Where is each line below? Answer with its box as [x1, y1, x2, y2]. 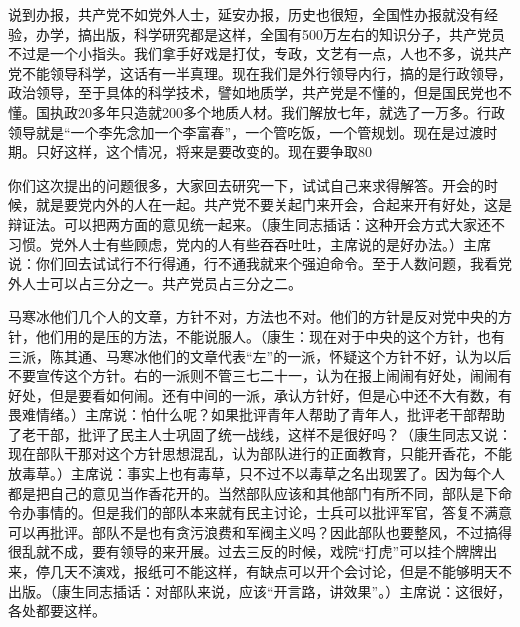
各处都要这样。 [8, 600, 106, 621]
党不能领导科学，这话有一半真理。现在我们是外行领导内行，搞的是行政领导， [8, 62, 512, 83]
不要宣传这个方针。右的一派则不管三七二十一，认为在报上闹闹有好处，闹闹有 [8, 365, 512, 386]
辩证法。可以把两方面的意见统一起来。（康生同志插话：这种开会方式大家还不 [8, 213, 505, 234]
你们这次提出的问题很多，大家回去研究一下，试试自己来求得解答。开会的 [8, 174, 484, 195]
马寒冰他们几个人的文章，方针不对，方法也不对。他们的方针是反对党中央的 [8, 306, 498, 327]
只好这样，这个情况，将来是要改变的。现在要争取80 [35, 141, 372, 162]
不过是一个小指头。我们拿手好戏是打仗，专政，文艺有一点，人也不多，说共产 [8, 43, 512, 64]
